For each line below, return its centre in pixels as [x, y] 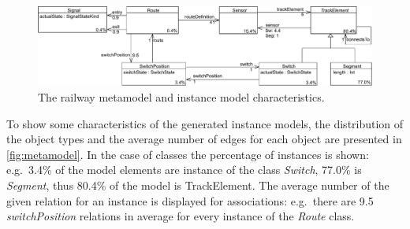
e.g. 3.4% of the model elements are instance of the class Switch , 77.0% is [184, 170]
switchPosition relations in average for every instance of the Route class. [181, 216]
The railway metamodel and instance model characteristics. [181, 97]
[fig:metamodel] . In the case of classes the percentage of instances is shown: [188, 154]
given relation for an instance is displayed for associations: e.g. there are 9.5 [190, 200]
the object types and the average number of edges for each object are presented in [204, 139]
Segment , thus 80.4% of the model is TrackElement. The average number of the [198, 185]
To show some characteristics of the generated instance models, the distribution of [205, 123]
